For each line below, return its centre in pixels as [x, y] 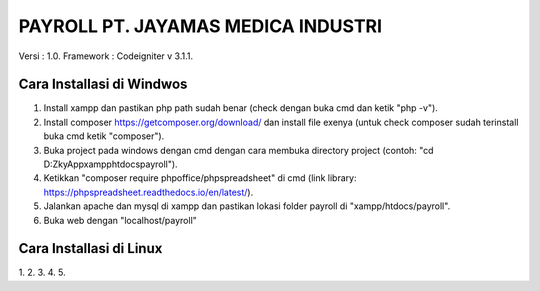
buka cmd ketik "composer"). [104, 136]
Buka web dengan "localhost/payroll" [120, 220]
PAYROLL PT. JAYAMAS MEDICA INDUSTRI [200, 26]
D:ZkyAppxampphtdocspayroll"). [111, 164]
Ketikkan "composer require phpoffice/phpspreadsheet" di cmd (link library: [200, 178]
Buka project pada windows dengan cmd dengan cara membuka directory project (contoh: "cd [238, 150]
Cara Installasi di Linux [90, 248]
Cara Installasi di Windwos [103, 84]
